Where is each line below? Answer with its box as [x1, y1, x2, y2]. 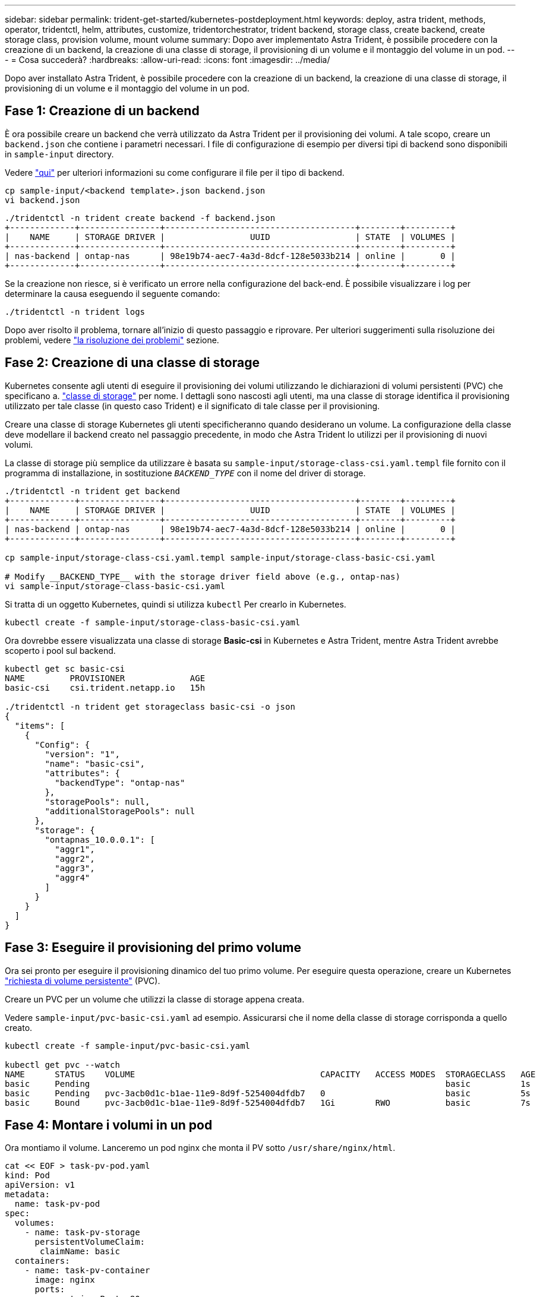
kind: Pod [5, 1171, 50, 1181]
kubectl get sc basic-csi [5, 663, 125, 673]
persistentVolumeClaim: [34, 1237, 146, 1247]
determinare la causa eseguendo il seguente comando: [5, 288, 220, 299]
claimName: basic [40, 1247, 120, 1257]
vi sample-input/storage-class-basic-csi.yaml [5, 581, 225, 591]
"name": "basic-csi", [45, 758, 146, 768]
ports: [34, 1285, 65, 1295]
